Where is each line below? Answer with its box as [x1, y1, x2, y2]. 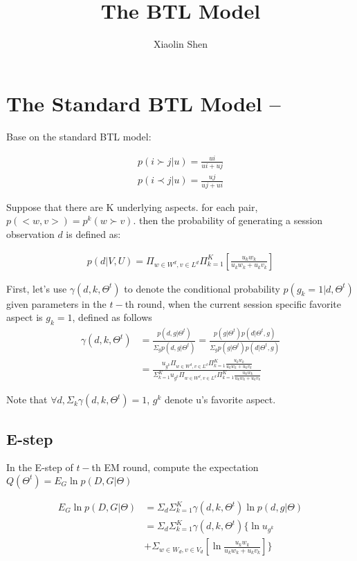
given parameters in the [6, 296, 107, 311]
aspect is [6, 310, 43, 324]
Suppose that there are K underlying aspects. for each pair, [6, 199, 258, 214]
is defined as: [66, 226, 121, 241]
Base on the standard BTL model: [6, 129, 152, 143]
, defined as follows [72, 310, 152, 324]
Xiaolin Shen [153, 37, 208, 51]
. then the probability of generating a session [133, 213, 323, 228]
